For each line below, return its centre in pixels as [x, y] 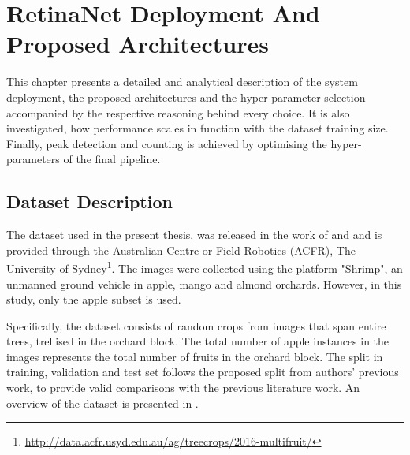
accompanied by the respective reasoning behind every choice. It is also [178, 112]
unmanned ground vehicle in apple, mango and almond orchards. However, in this [204, 283]
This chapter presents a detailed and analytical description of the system [182, 82]
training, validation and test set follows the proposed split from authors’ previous [203, 372]
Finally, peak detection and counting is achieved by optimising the [167, 143]
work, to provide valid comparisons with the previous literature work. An [183, 388]
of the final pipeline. [112, 159]
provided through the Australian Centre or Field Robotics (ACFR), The [181, 250]
